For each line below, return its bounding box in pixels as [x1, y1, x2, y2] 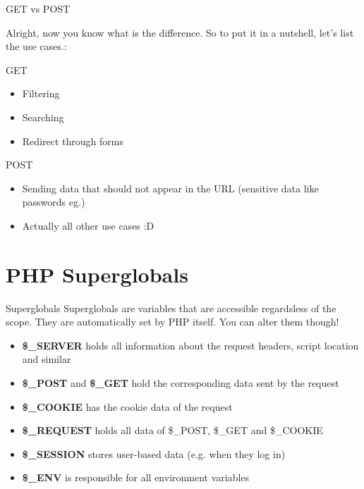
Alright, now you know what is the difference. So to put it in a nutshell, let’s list [6, 25, 354, 39]
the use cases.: [6, 39, 67, 54]
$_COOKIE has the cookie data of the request [22, 399, 233, 414]
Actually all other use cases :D [22, 218, 154, 233]
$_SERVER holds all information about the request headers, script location [22, 338, 359, 352]
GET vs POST [6, 1, 71, 16]
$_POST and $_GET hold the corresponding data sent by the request [22, 376, 339, 390]
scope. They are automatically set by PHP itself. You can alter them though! [6, 314, 339, 329]
